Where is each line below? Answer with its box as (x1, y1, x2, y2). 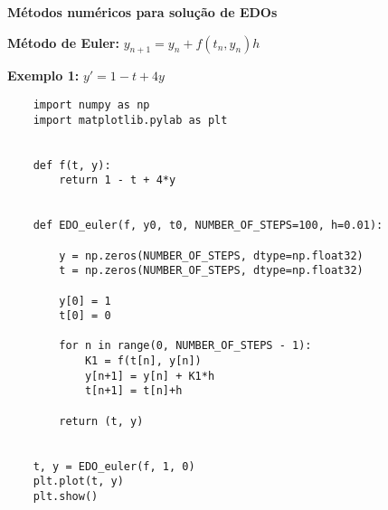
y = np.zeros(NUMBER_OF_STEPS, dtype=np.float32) (59, 249, 364, 262)
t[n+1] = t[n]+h (84, 384, 183, 398)
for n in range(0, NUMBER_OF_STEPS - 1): (59, 339, 312, 353)
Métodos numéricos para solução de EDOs (7, 3, 278, 21)
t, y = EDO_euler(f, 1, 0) (33, 459, 195, 473)
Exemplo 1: (7, 66, 80, 85)
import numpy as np (33, 98, 150, 111)
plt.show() (33, 490, 99, 504)
